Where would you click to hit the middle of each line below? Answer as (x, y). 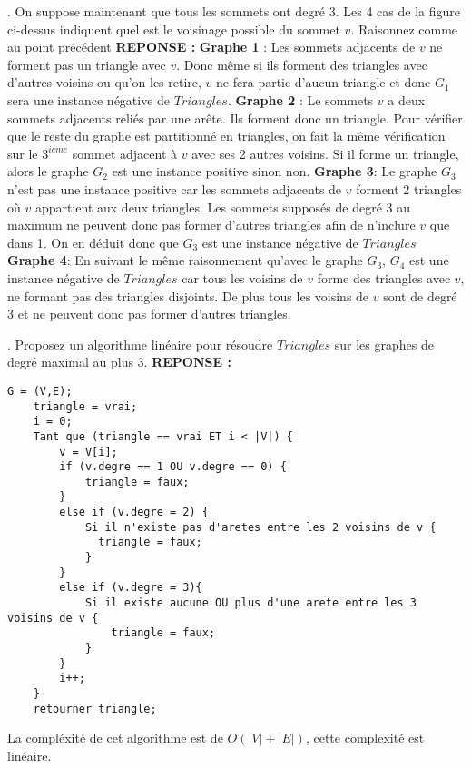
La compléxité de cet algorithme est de (115, 738)
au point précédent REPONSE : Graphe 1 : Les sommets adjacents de (211, 47)
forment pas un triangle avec (87, 64)
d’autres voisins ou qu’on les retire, (104, 82)
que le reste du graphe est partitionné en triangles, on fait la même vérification (226, 136)
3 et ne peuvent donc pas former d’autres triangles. (149, 314)
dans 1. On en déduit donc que (93, 242)
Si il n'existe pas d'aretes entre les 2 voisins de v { (260, 527)
